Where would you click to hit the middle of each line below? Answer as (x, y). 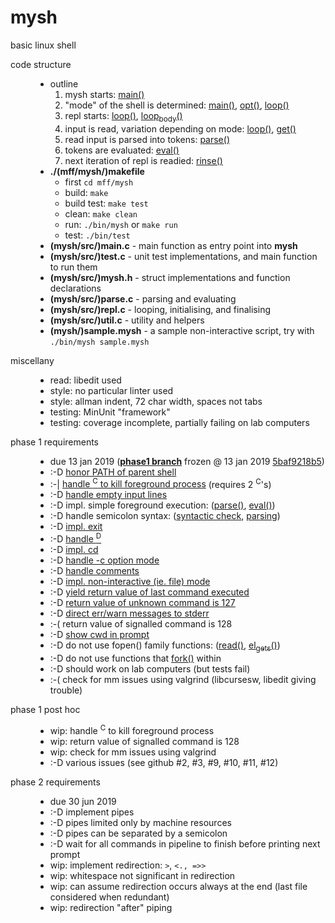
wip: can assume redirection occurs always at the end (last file (178, 886)
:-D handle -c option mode (104, 560)
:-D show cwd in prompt (99, 635)
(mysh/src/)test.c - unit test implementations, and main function (183, 256)
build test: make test (106, 203)
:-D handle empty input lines (108, 495)
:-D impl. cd (74, 550)
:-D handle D (75, 538)
